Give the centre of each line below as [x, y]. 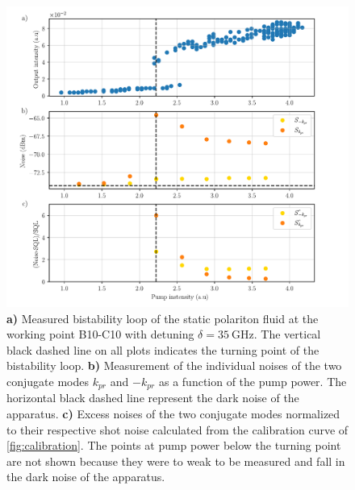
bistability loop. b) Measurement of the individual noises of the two [174, 365]
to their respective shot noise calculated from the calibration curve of [177, 429]
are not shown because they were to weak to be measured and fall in [176, 461]
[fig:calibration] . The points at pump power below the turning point [174, 445]
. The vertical [287, 334]
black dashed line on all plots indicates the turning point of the [163, 349]
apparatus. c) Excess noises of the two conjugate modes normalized [173, 414]
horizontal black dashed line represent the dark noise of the [153, 398]
